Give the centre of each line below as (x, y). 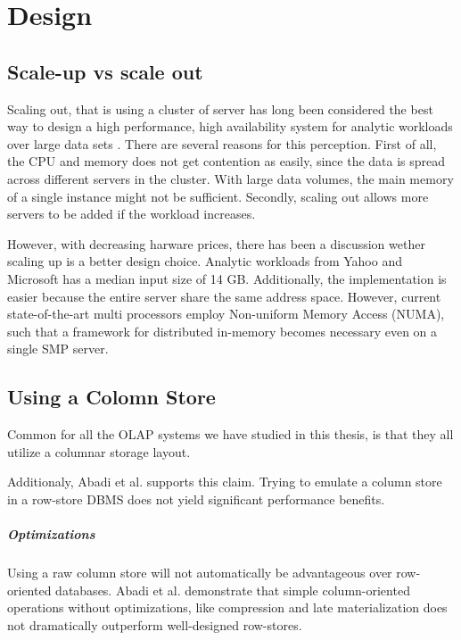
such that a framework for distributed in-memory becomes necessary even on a (222, 331)
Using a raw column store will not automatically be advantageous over (200, 573)
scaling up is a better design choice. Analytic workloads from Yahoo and (205, 261)
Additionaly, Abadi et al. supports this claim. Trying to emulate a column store (225, 482)
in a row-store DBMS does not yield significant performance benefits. (196, 499)
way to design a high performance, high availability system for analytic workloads (230, 126)
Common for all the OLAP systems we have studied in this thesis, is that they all (230, 434)
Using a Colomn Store (111, 397)
